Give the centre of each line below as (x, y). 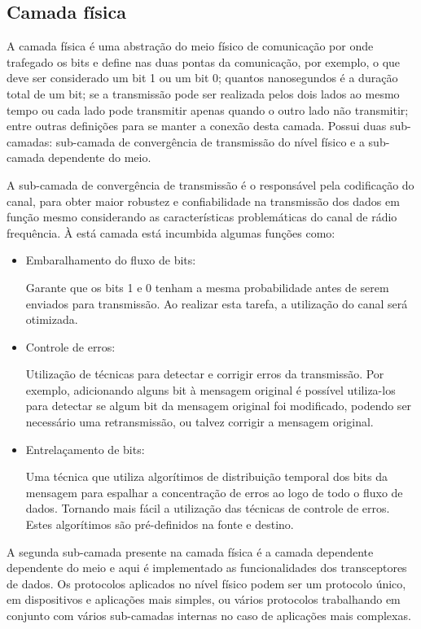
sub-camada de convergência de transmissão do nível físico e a (210, 141)
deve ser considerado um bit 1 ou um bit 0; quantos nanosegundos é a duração (202, 78)
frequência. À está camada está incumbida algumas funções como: (171, 232)
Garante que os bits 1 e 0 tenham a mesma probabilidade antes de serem (207, 287)
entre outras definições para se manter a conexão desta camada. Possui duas (197, 126)
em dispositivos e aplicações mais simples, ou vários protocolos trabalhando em (204, 599)
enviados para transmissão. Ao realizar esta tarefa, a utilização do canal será (217, 303)
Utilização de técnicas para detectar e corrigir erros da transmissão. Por (205, 374)
